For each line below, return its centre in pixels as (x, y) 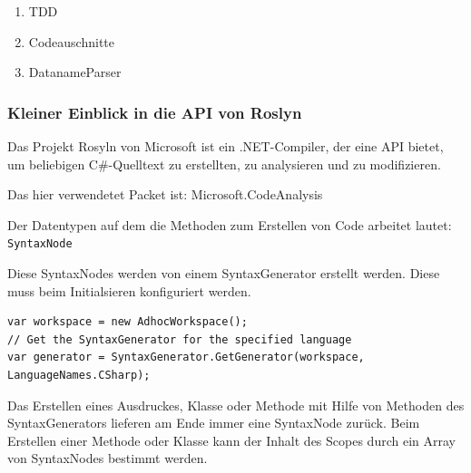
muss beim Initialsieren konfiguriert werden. (129, 290)
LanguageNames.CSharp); (79, 375)
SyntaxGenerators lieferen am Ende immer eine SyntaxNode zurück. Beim (214, 423)
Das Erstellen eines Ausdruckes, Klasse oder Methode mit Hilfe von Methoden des (236, 405)
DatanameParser (75, 72)
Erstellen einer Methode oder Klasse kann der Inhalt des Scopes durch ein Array (231, 440)
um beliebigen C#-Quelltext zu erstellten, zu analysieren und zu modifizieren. (224, 164)
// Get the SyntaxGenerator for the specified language (180, 339)
